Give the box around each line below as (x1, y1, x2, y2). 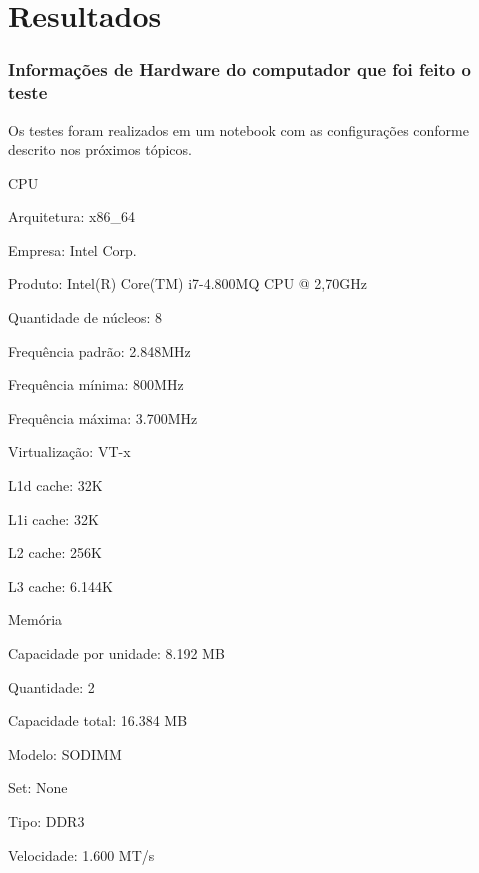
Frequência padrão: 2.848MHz (8, 340, 191, 361)
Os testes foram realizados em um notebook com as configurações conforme (8, 119, 469, 140)
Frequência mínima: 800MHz (8, 374, 184, 395)
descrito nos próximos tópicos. (8, 139, 192, 160)
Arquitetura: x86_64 (8, 206, 135, 227)
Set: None (8, 777, 68, 798)
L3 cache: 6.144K (8, 575, 113, 596)
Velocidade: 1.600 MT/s (8, 844, 155, 865)
